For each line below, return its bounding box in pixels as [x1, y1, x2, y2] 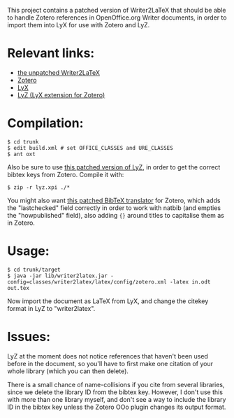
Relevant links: [7, 46, 95, 62]
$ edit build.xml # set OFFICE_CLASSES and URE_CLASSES [7, 144, 173, 151]
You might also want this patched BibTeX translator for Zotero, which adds [7, 196, 221, 204]
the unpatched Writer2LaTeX [17, 68, 100, 76]
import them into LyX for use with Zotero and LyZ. [7, 21, 150, 29]
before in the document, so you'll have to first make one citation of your [7, 359, 214, 368]
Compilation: [7, 116, 84, 132]
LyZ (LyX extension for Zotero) [17, 90, 105, 99]
